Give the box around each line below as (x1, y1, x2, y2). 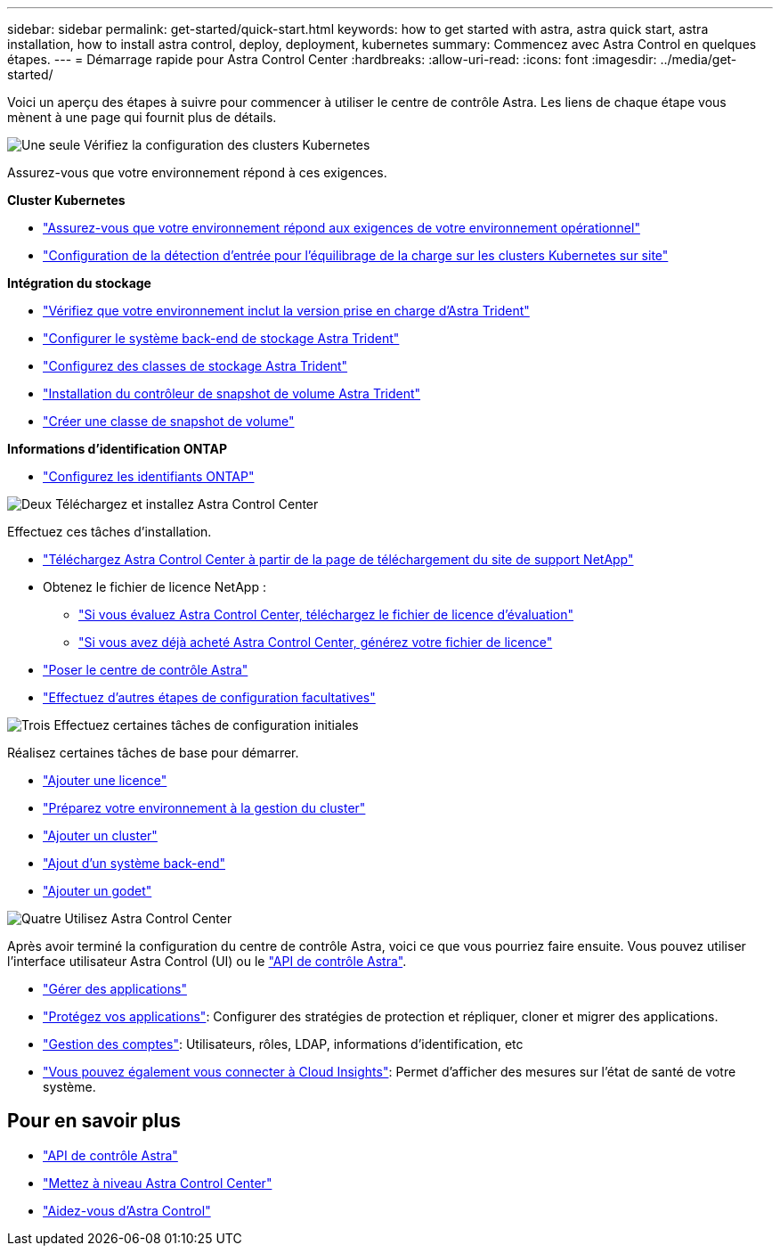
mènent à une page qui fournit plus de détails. (7, 110, 277, 125)
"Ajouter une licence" (43, 773, 167, 788)
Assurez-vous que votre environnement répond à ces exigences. (7, 165, 387, 180)
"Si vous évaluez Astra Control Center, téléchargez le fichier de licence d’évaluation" (78, 607, 574, 622)
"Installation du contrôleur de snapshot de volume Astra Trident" (43, 386, 421, 401)
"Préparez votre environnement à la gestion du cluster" (43, 800, 366, 815)
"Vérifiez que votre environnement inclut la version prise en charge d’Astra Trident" (43, 303, 530, 318)
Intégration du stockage (7, 275, 151, 291)
